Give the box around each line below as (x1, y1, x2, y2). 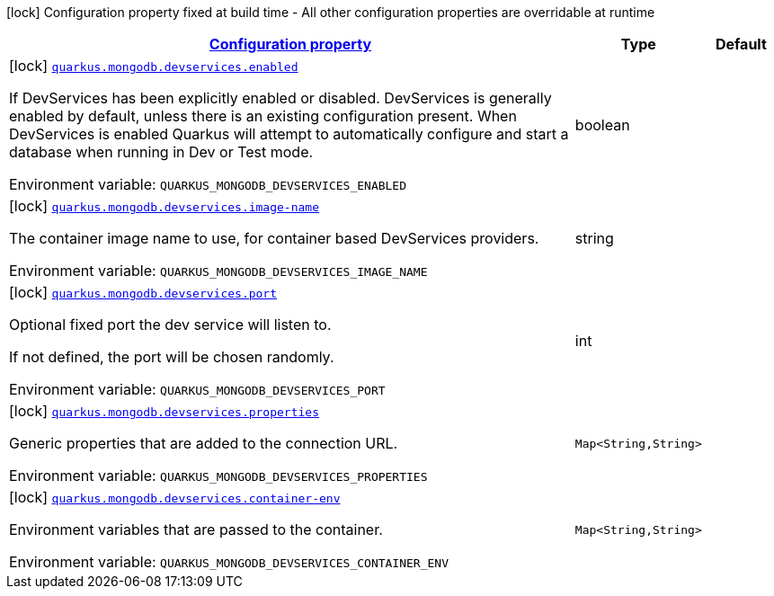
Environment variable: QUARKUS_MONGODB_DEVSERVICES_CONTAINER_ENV (9, 553, 449, 571)
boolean (574, 116, 630, 134)
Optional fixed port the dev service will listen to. (9, 316, 332, 334)
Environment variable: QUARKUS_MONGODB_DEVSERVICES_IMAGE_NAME (9, 262, 428, 280)
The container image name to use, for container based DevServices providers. (9, 229, 539, 247)
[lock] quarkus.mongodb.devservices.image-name (9, 197, 319, 215)
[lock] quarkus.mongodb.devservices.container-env (9, 488, 341, 506)
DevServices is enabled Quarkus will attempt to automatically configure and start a (9, 125, 569, 143)
